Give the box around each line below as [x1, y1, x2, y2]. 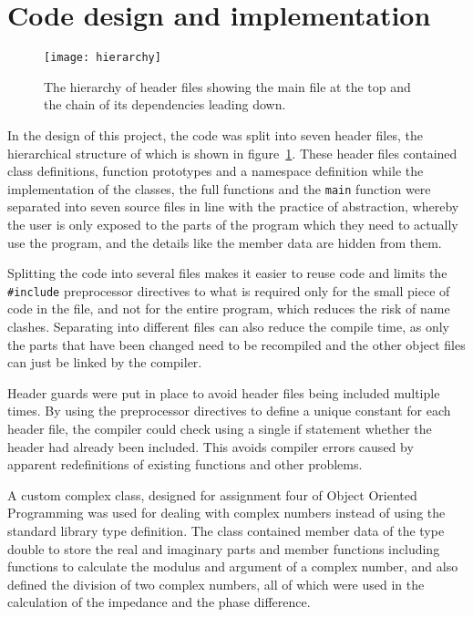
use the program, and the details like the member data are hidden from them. [7, 232, 442, 252]
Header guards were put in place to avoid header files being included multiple [7, 383, 440, 402]
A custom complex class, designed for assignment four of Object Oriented [7, 485, 417, 504]
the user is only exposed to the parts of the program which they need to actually [7, 215, 458, 233]
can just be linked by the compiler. [7, 353, 202, 372]
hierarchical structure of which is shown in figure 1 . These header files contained [7, 143, 458, 162]
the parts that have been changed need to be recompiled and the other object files [7, 334, 466, 354]
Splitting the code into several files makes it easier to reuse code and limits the [7, 263, 447, 283]
